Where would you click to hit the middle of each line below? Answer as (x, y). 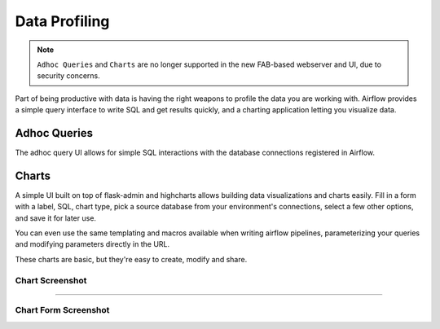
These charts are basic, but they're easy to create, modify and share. (131, 259)
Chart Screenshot (51, 280)
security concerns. (69, 76)
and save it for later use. (56, 218)
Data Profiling (62, 21)
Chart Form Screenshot (62, 310)
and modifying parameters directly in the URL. (92, 244)
